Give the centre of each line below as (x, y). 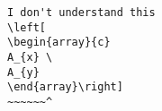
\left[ (27, 27)
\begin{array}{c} (59, 43)
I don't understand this (81, 13)
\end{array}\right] (65, 87)
